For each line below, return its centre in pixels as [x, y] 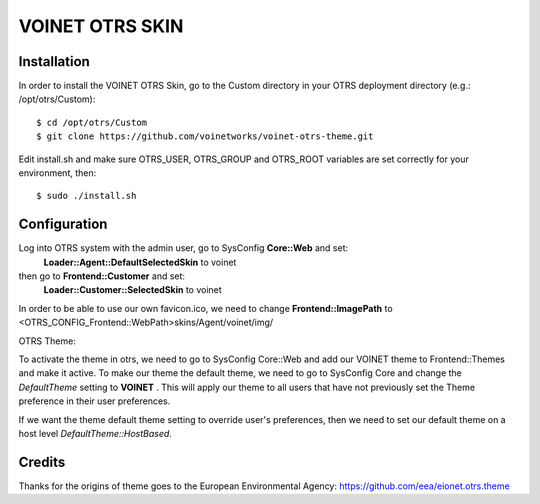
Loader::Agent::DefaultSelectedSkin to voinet [140, 262]
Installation [54, 61]
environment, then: [57, 173]
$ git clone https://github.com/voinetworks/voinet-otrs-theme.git [205, 136]
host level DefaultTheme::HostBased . [95, 433]
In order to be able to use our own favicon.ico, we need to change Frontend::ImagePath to [206, 308]
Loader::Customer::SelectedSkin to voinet [132, 290]
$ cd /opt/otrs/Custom [92, 122]
